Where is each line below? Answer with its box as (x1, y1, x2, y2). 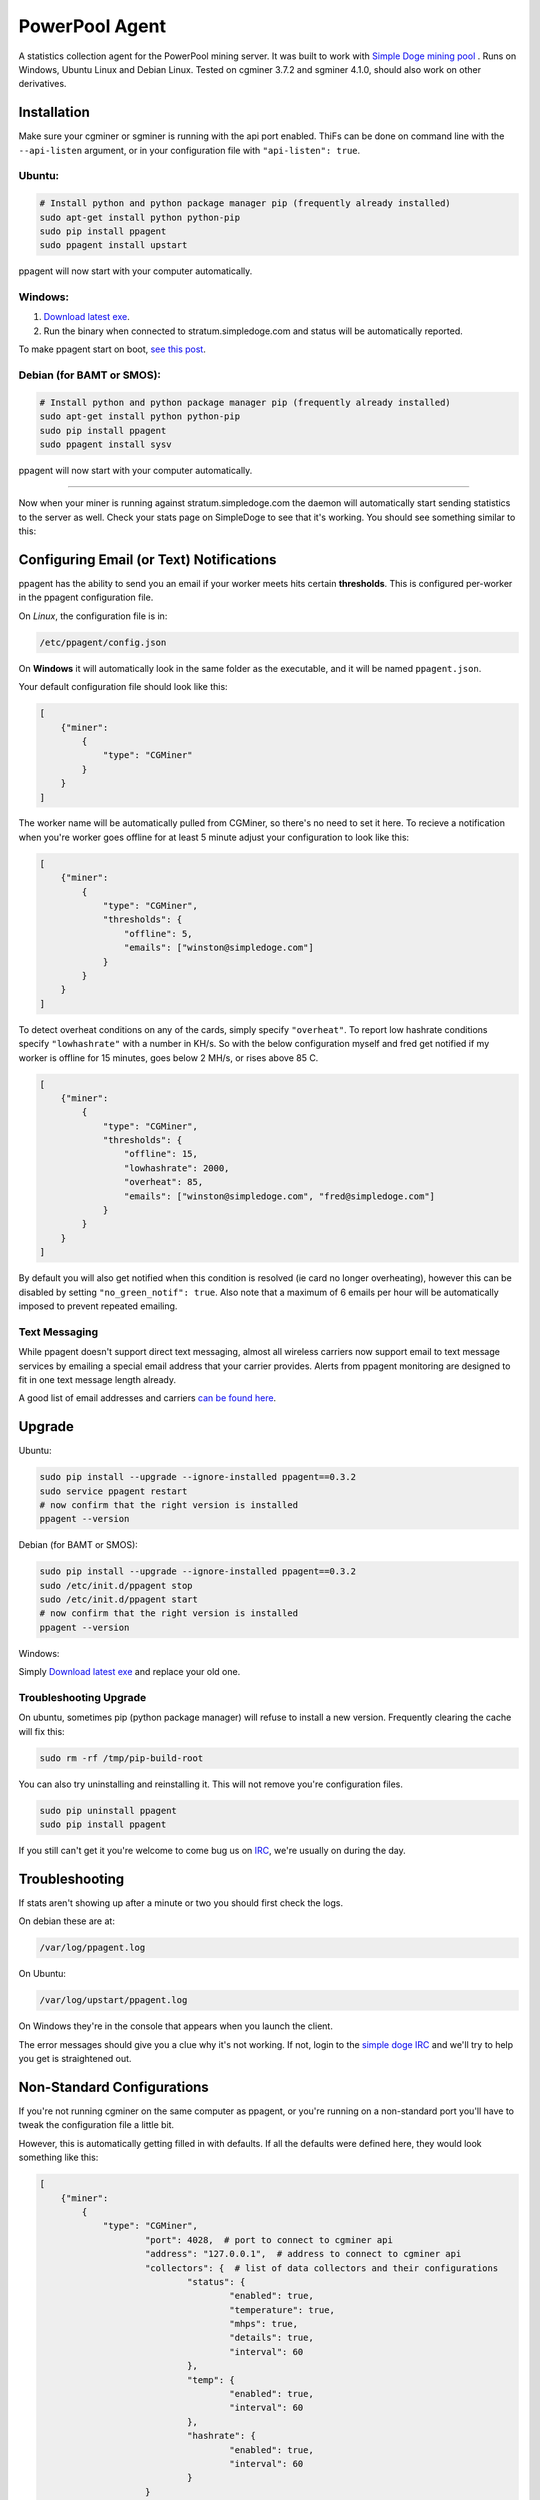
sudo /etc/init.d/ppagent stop (39, 1580, 194, 1591)
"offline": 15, (123, 1148, 199, 1160)
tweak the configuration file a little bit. (18, 2119, 175, 2131)
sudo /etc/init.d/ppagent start (39, 1594, 199, 1605)
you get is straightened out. (18, 2053, 132, 2065)
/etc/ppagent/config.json (39, 636, 167, 648)
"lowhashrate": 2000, (123, 1162, 230, 1174)
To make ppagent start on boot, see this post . (18, 343, 207, 355)
